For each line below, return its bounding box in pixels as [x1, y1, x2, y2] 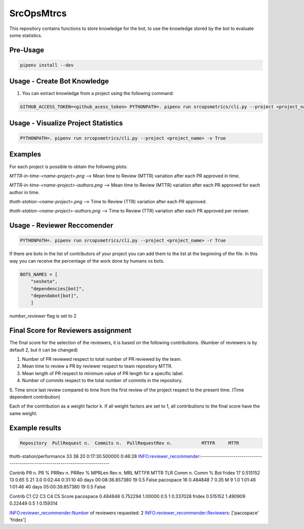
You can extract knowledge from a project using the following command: [22, 90, 174, 97]
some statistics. [9, 32, 43, 38]
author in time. [9, 189, 40, 195]
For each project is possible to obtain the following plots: [9, 163, 128, 170]
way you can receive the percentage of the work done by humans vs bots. [9, 258, 165, 264]
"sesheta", [30, 278, 58, 285]
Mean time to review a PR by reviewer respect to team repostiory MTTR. [22, 363, 173, 369]
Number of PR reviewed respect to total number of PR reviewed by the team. [22, 356, 182, 362]
